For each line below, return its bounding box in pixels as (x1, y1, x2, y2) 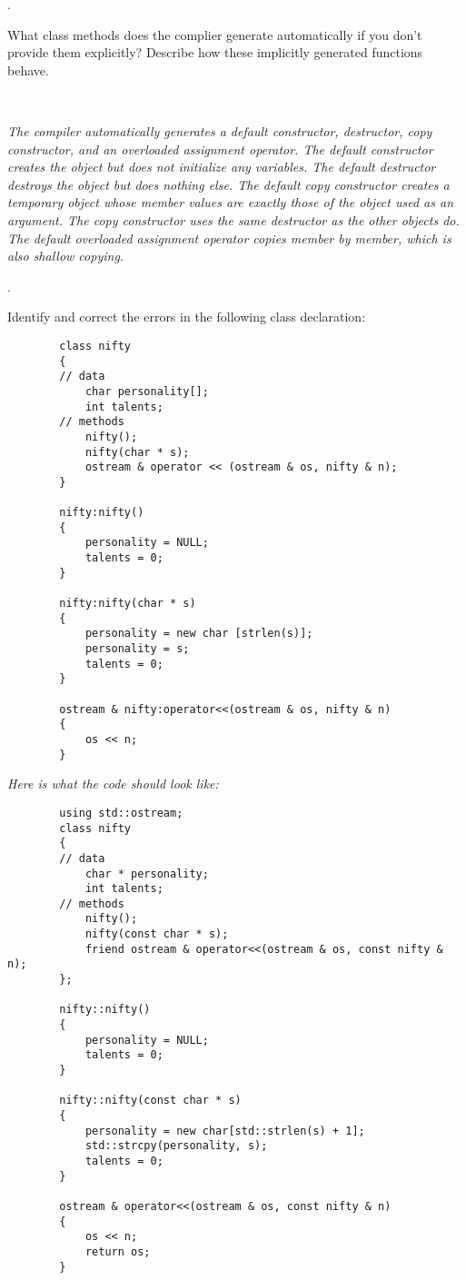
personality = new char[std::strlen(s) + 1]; (84, 1124, 365, 1137)
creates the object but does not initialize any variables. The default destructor (7, 157, 436, 176)
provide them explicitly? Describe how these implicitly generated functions (7, 43, 423, 62)
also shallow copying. (7, 246, 124, 265)
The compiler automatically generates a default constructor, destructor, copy (7, 121, 432, 140)
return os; (84, 1245, 151, 1258)
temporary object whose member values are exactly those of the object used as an (7, 193, 454, 212)
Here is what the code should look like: (7, 774, 219, 793)
